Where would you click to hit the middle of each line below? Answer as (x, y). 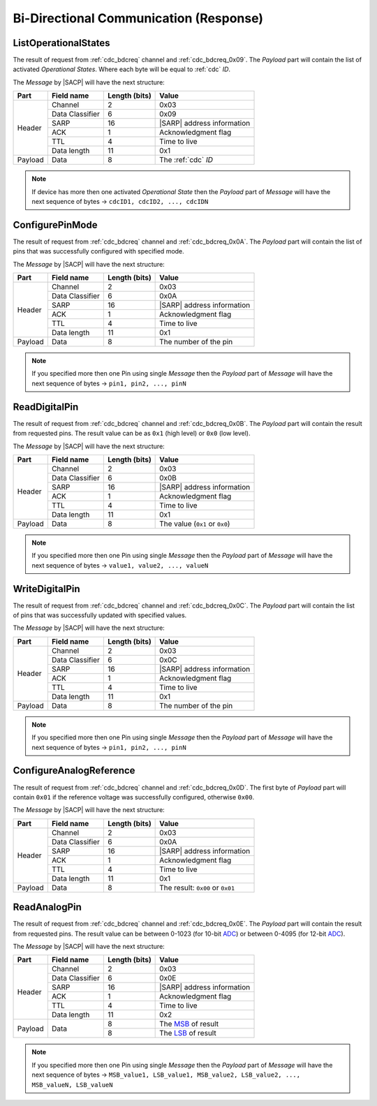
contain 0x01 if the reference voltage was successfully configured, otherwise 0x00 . (134, 797)
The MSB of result (189, 1024)
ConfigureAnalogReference (74, 770)
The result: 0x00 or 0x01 (197, 887)
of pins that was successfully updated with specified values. (100, 615)
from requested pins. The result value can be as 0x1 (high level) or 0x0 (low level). (132, 434)
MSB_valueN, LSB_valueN (72, 1085)
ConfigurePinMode (55, 224)
